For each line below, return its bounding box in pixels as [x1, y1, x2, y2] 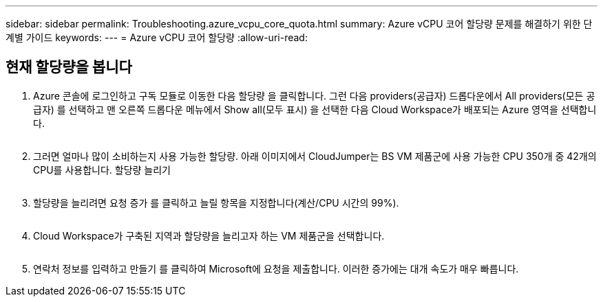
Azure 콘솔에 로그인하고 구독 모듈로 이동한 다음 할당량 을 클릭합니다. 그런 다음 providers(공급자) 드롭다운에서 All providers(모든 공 [33, 89, 595, 102]
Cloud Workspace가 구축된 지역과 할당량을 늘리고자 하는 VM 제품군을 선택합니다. [33, 229, 385, 242]
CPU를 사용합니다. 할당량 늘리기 [33, 163, 171, 176]
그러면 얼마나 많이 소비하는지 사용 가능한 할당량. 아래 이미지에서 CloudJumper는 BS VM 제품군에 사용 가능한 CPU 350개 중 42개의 [33, 150, 597, 162]
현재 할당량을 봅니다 [6, 58, 132, 76]
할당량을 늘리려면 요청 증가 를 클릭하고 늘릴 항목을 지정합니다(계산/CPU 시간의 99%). [33, 196, 399, 209]
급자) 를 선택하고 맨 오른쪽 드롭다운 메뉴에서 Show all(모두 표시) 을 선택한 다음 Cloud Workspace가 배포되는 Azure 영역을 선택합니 [33, 103, 597, 115]
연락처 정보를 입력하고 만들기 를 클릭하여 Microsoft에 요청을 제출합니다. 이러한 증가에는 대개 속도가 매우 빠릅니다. [33, 262, 519, 275]
